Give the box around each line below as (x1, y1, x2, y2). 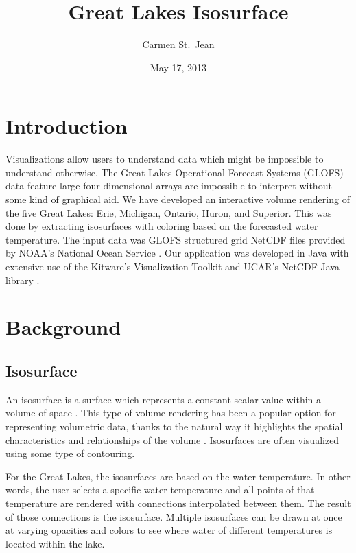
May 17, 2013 (150, 60, 207, 74)
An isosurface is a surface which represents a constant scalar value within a (5, 392, 322, 406)
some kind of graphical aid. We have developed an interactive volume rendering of (5, 192, 350, 207)
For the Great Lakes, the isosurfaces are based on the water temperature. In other (5, 469, 351, 483)
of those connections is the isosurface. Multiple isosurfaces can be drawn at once (5, 509, 342, 523)
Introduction (5, 112, 128, 140)
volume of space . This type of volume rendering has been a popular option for (5, 405, 336, 420)
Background (5, 313, 121, 341)
